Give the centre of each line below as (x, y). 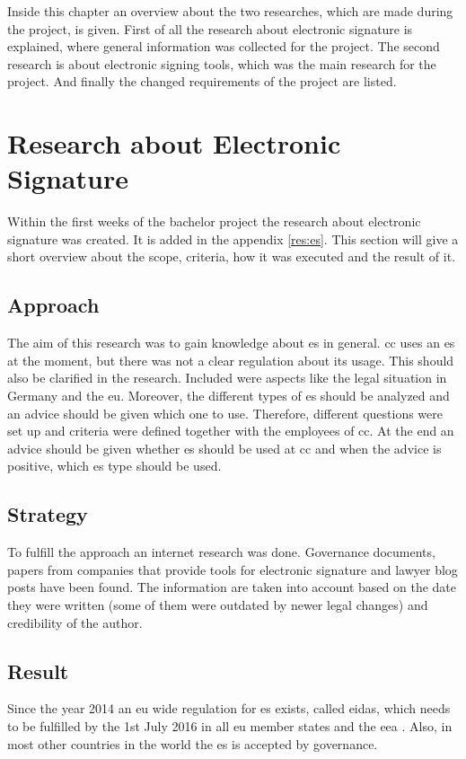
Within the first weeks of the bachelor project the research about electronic (214, 221)
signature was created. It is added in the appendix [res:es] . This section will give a (233, 238)
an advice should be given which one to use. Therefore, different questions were (225, 413)
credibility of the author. (75, 622)
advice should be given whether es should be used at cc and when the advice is (224, 448)
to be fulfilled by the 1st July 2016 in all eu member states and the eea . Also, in (230, 725)
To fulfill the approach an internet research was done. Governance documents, (221, 552)
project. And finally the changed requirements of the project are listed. (202, 81)
